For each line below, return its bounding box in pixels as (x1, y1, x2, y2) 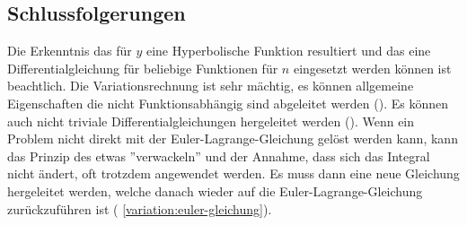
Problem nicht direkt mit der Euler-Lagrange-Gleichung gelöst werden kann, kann (7, 129, 458, 148)
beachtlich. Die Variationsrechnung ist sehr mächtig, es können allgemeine (7, 76, 414, 95)
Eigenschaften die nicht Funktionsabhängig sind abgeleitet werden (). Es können (7, 93, 448, 112)
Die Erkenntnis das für (7, 41, 132, 60)
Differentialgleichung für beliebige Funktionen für (7, 58, 278, 77)
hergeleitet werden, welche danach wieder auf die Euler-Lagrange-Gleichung (7, 181, 423, 200)
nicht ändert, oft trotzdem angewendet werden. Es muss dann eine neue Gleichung (7, 164, 460, 183)
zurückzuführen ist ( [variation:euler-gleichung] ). (7, 199, 272, 218)
